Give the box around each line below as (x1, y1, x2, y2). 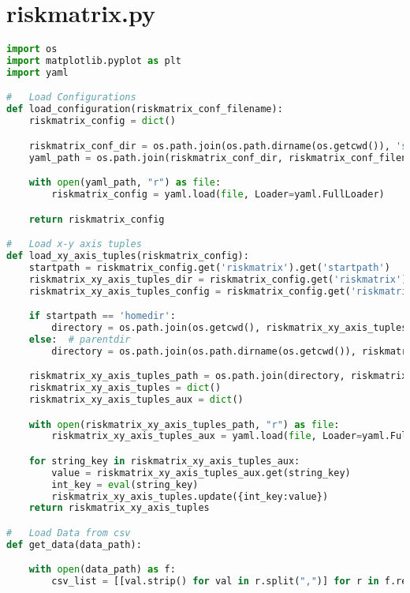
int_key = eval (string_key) (51, 479, 199, 490)
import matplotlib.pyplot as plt (6, 55, 181, 66)
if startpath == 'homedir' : (28, 310, 176, 322)
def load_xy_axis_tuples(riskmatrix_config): (6, 250, 249, 261)
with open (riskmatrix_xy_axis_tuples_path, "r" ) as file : (28, 418, 340, 430)
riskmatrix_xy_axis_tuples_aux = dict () (28, 393, 244, 405)
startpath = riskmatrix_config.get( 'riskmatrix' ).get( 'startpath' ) (28, 261, 390, 273)
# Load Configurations (6, 92, 136, 103)
